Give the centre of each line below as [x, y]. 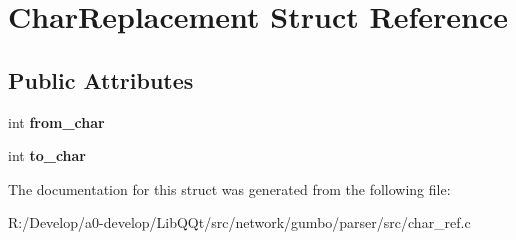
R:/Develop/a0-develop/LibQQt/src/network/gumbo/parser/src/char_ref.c [239, 222]
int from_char [56, 121]
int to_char [47, 155]
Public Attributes [101, 79]
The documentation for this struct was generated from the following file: [229, 188]
